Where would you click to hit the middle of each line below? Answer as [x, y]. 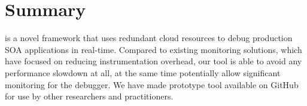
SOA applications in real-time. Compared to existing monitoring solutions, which [153, 49]
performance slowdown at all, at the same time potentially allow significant [143, 72]
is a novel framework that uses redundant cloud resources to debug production [149, 38]
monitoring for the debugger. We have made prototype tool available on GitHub [152, 84]
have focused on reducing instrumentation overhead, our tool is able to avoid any [153, 61]
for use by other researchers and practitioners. [89, 96]
